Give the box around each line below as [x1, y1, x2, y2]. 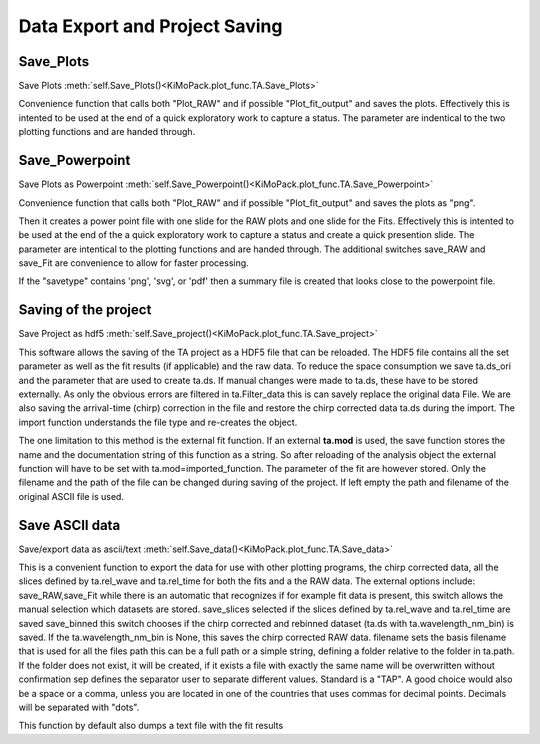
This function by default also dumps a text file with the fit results [18, 720, 284, 732]
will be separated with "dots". [18, 701, 140, 713]
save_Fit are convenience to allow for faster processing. [18, 257, 249, 269]
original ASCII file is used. [18, 490, 125, 502]
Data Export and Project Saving [18, 15, 283, 37]
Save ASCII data [18, 516, 121, 534]
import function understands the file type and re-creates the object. [18, 416, 298, 428]
